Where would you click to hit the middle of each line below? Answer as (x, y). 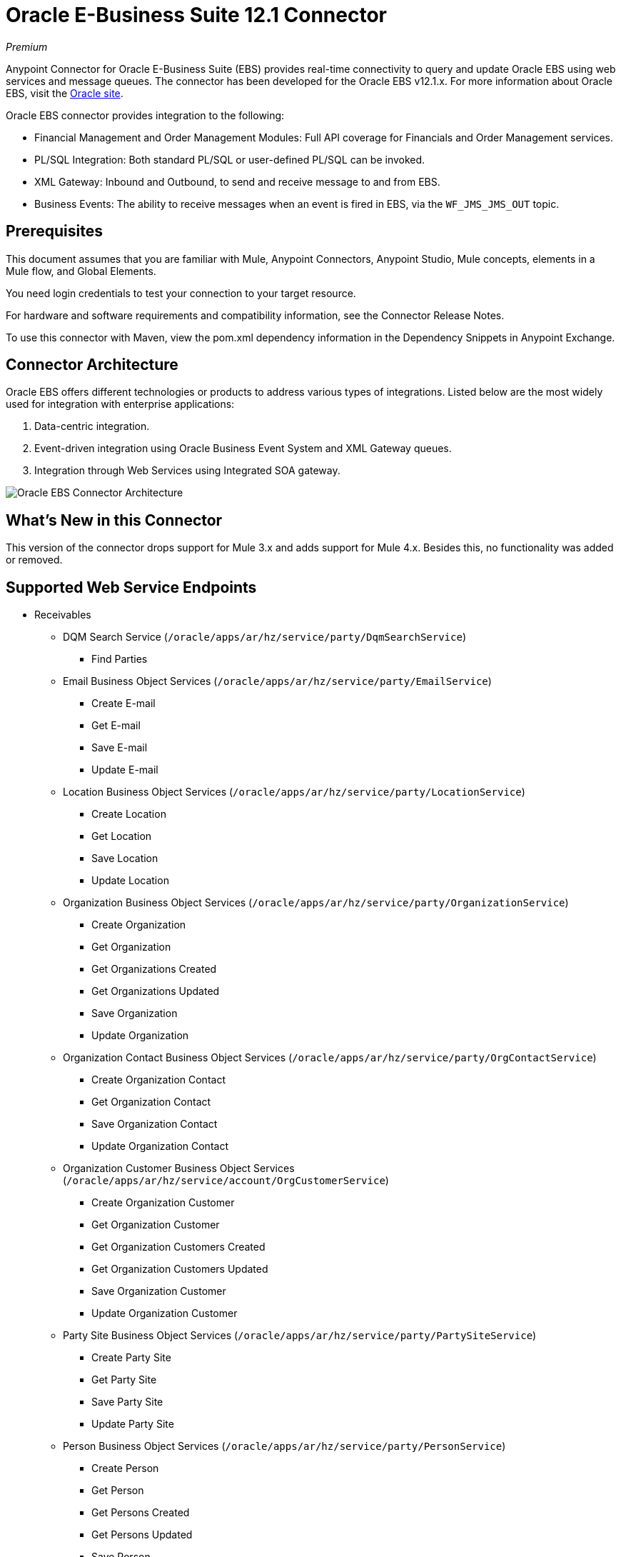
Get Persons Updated (142, 1535)
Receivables (63, 615)
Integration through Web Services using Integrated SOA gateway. (187, 471)
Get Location (122, 836)
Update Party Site (133, 1424)
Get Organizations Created (154, 969)
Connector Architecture (92, 365)
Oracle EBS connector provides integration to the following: (145, 115)
